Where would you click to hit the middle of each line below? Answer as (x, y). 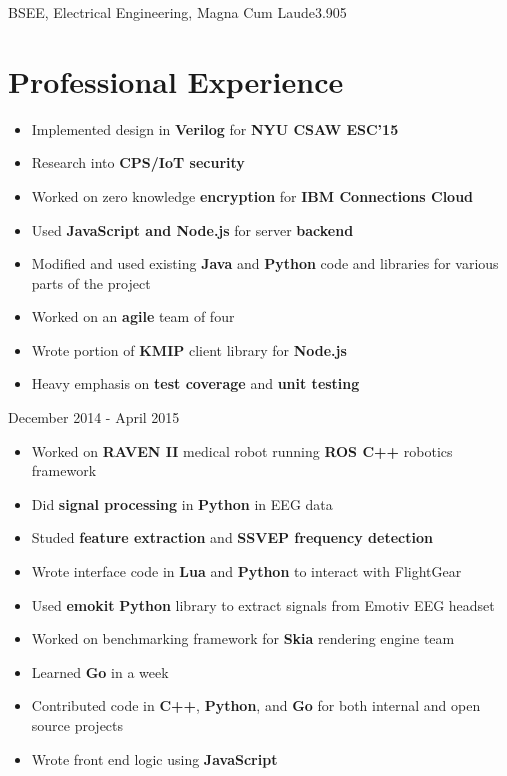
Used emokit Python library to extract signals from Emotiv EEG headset (263, 604)
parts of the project (91, 282)
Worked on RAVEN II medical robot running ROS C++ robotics (242, 450)
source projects (77, 725)
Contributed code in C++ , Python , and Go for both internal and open (256, 705)
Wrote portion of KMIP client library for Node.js (189, 349)
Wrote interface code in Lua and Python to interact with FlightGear (246, 571)
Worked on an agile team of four (133, 316)
